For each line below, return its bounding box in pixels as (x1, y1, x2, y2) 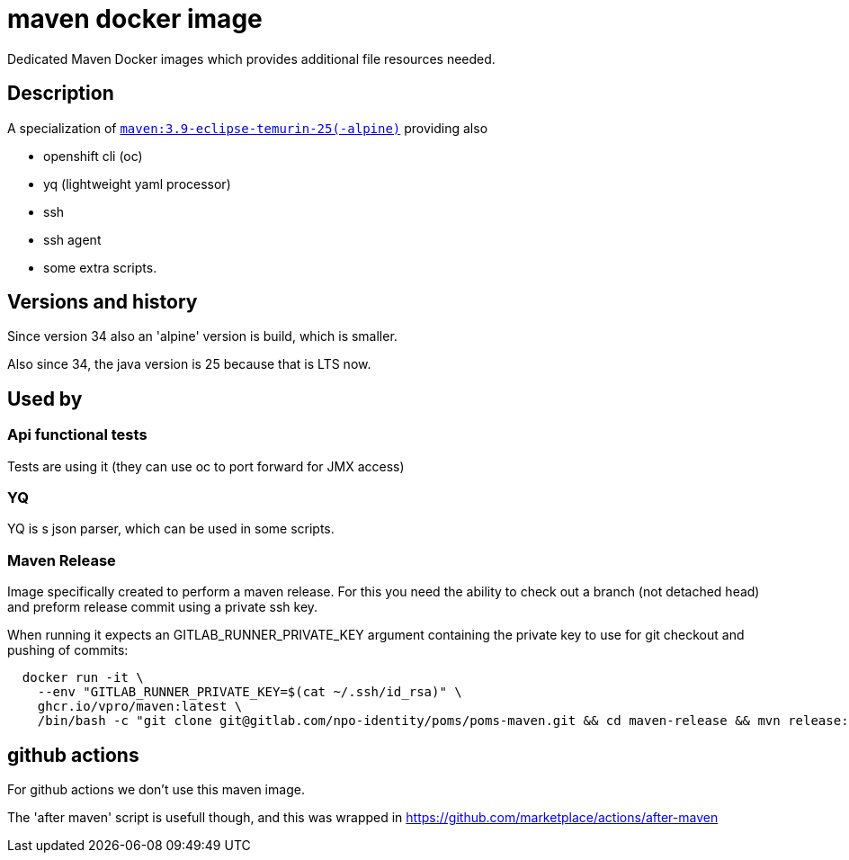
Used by (7, 387, 83, 410)
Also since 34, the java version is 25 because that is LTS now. (7, 356, 371, 372)
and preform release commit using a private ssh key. (7, 599, 318, 615)
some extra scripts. (43, 259, 157, 275)
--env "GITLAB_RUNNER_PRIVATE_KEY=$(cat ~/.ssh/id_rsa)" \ (37, 685, 462, 700)
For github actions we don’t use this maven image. (7, 782, 305, 797)
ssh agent (43, 231, 102, 247)
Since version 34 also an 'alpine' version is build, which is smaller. (7, 328, 398, 345)
